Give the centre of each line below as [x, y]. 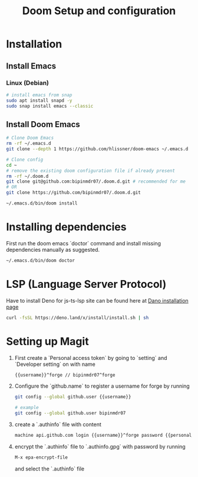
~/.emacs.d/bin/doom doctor [41, 260]
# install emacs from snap [39, 95]
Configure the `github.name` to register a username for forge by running [102, 386]
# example [27, 408]
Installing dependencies [66, 227]
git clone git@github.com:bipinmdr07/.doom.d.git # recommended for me [96, 181]
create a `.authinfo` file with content [58, 424]
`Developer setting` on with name [55, 364]
